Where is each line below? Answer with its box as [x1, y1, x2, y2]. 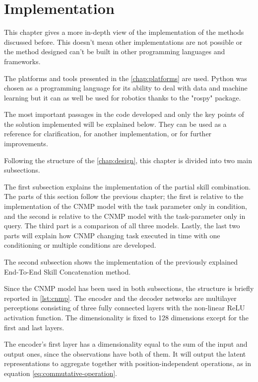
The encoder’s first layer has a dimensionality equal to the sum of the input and [4, 339, 248, 349]
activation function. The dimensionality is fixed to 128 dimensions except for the [4, 312, 249, 322]
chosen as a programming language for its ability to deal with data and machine [4, 83, 248, 93]
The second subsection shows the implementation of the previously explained [4, 257, 238, 267]
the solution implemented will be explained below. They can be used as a [4, 118, 227, 129]
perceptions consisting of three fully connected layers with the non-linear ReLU [4, 302, 245, 313]
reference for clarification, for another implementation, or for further [4, 128, 212, 139]
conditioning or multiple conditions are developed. [4, 240, 156, 250]
